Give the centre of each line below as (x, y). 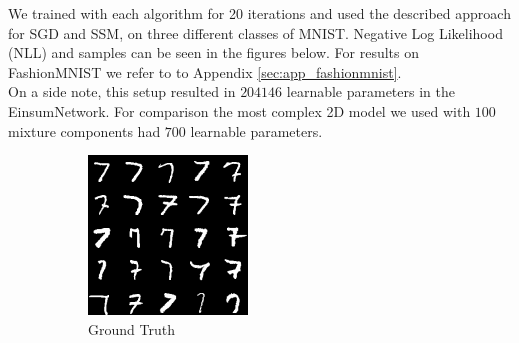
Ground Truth (131, 328)
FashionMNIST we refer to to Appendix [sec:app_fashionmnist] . (205, 71)
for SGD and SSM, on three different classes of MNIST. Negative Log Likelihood (255, 32)
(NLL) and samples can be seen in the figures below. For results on (214, 52)
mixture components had (84, 130)
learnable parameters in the (370, 91)
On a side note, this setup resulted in (122, 91)
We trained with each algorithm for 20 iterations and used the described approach (259, 13)
